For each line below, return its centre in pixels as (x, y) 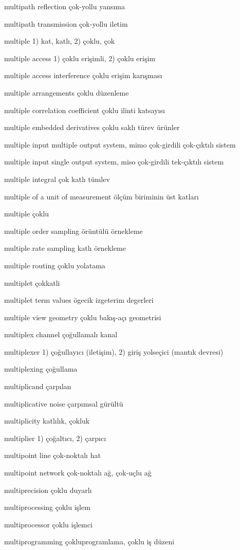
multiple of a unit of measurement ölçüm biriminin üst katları (101, 196)
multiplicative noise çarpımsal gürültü (64, 403)
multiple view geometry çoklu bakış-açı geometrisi (83, 317)
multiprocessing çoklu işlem (47, 507)
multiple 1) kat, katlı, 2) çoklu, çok (60, 41)
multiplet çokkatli (32, 282)
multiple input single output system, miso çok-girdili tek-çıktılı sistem (114, 162)
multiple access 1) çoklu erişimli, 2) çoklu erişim (80, 58)
